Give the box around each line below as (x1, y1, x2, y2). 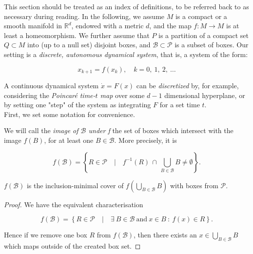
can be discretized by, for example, (136, 80, 239, 91)
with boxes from (170, 180, 218, 190)
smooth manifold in (4, 20, 62, 31)
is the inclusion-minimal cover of (26, 180, 124, 190)
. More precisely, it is (114, 135, 177, 145)
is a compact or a (175, 11, 227, 21)
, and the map (149, 20, 192, 31)
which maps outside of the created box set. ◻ (4, 240, 141, 251)
